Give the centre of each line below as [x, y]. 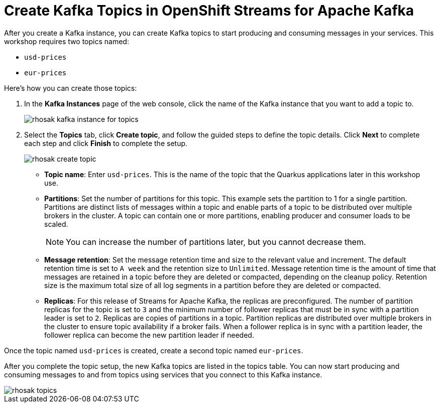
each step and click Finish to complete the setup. [106, 143]
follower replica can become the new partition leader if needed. [149, 335]
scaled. [56, 224]
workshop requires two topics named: [67, 41]
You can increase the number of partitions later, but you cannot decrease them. [216, 242]
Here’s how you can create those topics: [71, 88]
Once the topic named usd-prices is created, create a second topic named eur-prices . [154, 350]
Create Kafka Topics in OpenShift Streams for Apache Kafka [209, 11]
